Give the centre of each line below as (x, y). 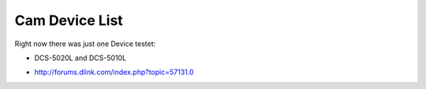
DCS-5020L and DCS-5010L (80, 58)
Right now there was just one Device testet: (85, 44)
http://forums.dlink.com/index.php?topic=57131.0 (114, 72)
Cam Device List (69, 20)
